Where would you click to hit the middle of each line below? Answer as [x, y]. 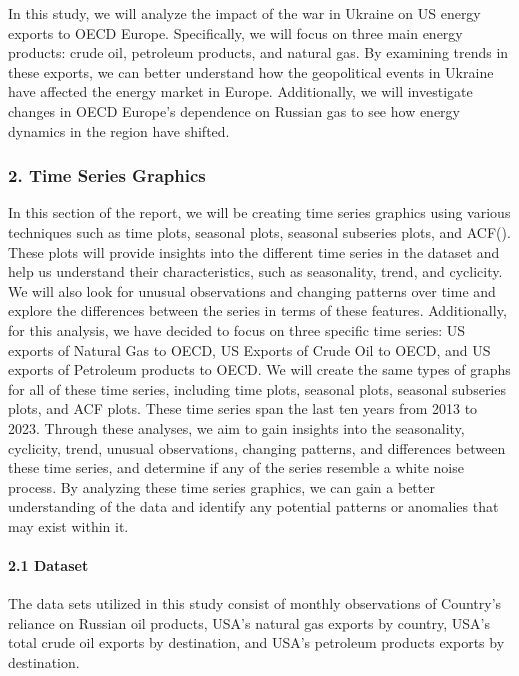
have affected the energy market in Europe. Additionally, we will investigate [240, 91]
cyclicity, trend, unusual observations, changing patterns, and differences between [257, 447]
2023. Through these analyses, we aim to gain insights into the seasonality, [236, 427]
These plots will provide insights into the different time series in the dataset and [254, 251]
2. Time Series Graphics [107, 175]
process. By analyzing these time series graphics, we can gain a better [221, 486]
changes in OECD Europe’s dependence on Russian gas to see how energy [234, 110]
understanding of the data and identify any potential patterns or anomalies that [253, 506]
